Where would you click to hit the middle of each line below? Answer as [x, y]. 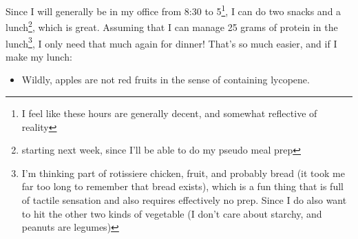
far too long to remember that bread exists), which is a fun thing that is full [182, 186]
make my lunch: [39, 56]
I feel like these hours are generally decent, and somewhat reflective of [169, 113]
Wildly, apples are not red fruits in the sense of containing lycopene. [166, 80]
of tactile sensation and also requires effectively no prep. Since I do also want [184, 199]
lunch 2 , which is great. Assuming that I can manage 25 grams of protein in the [172, 26]
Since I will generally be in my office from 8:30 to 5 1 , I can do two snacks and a [173, 10]
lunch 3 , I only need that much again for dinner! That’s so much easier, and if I [171, 42]
